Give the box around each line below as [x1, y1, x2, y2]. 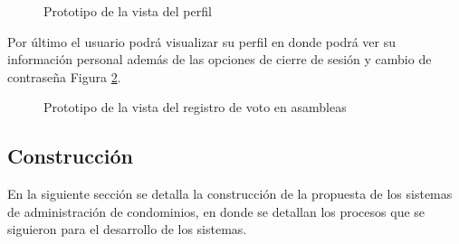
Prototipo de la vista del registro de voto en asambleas [43, 98, 347, 117]
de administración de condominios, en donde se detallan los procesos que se [7, 202, 426, 221]
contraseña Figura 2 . [7, 67, 121, 86]
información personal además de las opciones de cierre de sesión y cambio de [7, 50, 432, 69]
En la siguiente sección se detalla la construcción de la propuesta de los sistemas [7, 184, 453, 203]
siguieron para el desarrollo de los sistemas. [7, 220, 247, 239]
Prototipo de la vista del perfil [43, 2, 212, 20]
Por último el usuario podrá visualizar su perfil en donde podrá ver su [7, 32, 397, 51]
